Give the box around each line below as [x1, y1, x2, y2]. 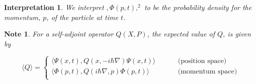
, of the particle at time [46, 11, 118, 22]
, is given [223, 28, 251, 39]
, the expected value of [147, 28, 215, 39]
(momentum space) [178, 67, 237, 75]
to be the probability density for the [144, 2, 252, 12]
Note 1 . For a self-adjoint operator [4, 28, 114, 39]
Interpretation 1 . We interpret [4, 2, 104, 12]
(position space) [178, 57, 227, 64]
